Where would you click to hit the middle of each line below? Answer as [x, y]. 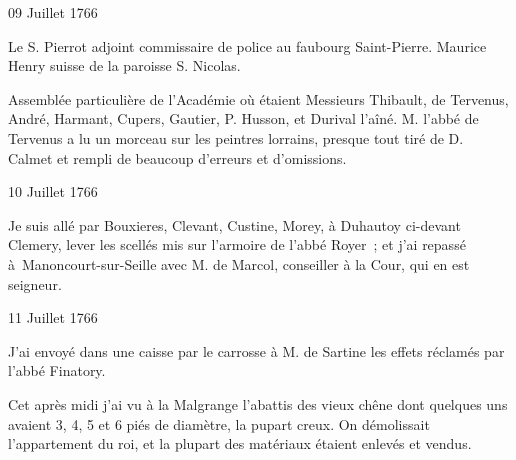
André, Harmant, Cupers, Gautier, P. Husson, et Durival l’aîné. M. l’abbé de [243, 118]
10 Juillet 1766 [53, 191]
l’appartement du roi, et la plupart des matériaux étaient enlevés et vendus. [240, 443]
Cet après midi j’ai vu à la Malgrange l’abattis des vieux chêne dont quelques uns [258, 403]
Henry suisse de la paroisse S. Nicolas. [124, 65]
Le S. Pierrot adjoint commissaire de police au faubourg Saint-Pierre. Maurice [247, 45]
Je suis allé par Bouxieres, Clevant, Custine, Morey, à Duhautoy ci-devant [234, 224]
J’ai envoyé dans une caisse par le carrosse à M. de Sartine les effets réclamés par [256, 350]
